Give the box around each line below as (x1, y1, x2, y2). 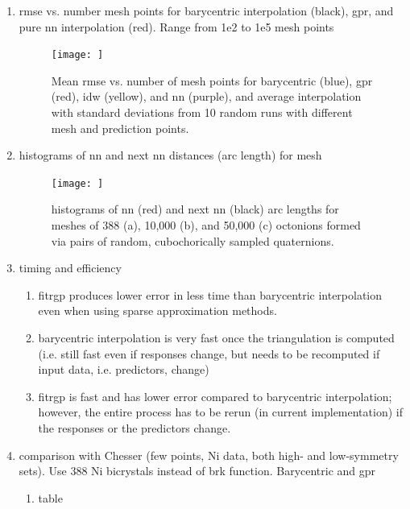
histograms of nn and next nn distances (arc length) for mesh (19, 147, 322, 163)
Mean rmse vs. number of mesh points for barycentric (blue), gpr (51, 72, 373, 89)
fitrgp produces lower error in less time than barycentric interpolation (38, 286, 383, 303)
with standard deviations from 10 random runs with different (51, 104, 353, 121)
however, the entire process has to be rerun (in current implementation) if (38, 403, 403, 420)
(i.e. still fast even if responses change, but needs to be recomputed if (38, 345, 380, 362)
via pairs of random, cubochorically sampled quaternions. (51, 232, 334, 249)
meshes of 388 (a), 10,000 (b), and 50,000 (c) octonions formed (51, 217, 361, 234)
